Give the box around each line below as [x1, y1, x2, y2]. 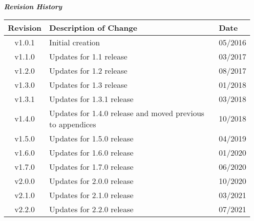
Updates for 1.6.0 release [49, 146, 134, 158]
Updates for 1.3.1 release [49, 93, 134, 104]
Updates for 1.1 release [49, 50, 127, 62]
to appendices [49, 118, 96, 130]
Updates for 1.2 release [49, 64, 127, 76]
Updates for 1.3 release [49, 79, 127, 90]
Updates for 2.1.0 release [49, 189, 134, 201]
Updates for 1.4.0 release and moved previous [49, 107, 205, 119]
